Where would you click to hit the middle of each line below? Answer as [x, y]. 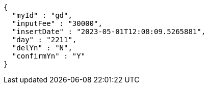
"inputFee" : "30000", [57, 23]
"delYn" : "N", [42, 48]
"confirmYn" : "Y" [49, 56]
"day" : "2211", [44, 40]
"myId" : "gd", [42, 15]
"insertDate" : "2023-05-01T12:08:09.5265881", [109, 32]
